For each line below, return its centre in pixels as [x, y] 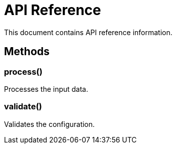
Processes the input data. [46, 89]
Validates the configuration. [49, 124]
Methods [27, 52]
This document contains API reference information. [88, 32]
